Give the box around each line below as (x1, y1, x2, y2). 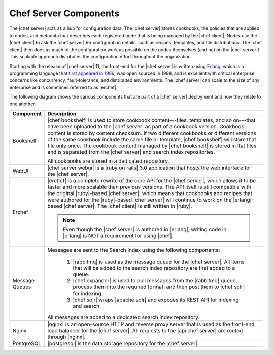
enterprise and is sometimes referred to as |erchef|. (9, 84, 118, 90)
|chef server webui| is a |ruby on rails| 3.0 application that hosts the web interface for (47, 164, 251, 171)
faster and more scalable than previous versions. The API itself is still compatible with (47, 183, 252, 190)
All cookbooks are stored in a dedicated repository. (47, 157, 169, 165)
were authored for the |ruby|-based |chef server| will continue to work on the (47, 196, 232, 203)
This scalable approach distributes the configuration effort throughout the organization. (9, 54, 192, 60)
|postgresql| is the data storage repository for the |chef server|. (47, 340, 199, 347)
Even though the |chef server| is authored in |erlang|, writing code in (62, 225, 227, 233)
